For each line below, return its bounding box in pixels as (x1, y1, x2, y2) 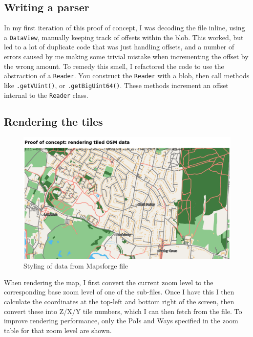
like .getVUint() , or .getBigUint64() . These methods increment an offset (4, 80, 229, 90)
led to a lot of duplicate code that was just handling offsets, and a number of (4, 42, 234, 52)
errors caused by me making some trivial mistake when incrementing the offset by (4, 51, 249, 62)
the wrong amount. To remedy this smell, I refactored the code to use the (4, 61, 224, 71)
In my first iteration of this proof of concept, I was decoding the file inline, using (4, 22, 245, 33)
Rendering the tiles (4, 113, 103, 129)
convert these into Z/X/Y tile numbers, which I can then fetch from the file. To (4, 306, 242, 316)
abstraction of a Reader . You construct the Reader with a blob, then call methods (4, 70, 250, 81)
